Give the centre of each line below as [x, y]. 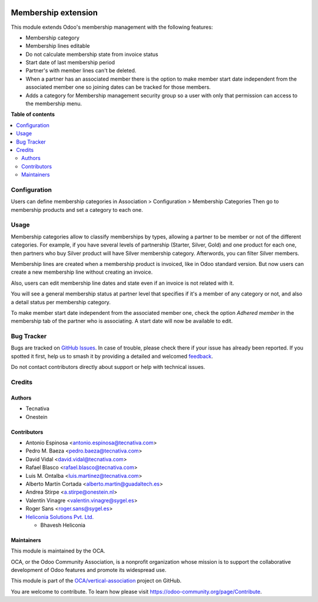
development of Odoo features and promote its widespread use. [89, 570]
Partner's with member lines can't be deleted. [81, 71]
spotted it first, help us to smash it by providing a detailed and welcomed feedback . [112, 356]
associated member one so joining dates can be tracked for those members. [118, 87]
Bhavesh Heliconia [63, 525]
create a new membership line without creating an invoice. [82, 272]
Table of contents [33, 114]
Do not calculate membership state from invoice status [92, 54]
